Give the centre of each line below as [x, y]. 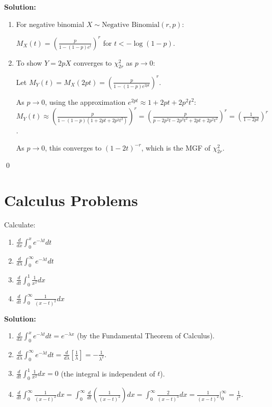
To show [29, 62]
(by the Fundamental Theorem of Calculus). [146, 336]
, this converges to [73, 147]
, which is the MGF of [176, 147]
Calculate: [20, 225]
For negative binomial [50, 24]
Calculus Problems [71, 200]
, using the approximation [85, 101]
